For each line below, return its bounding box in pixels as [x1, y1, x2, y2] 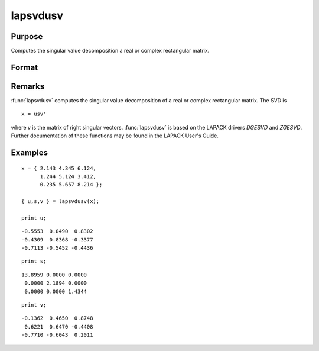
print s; [21, 258, 47, 265]
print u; [21, 214, 47, 221]
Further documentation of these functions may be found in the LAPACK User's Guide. [11, 132, 219, 139]
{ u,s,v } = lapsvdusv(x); [21, 198, 100, 205]
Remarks [11, 81, 45, 91]
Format [11, 62, 38, 72]
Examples [11, 147, 48, 157]
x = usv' [21, 111, 47, 118]
